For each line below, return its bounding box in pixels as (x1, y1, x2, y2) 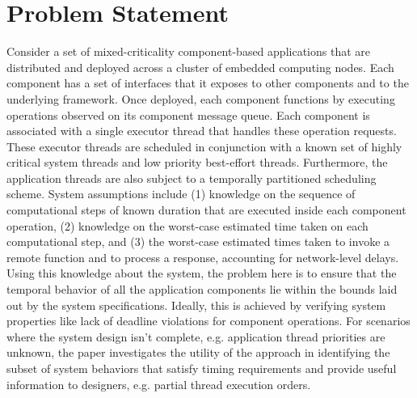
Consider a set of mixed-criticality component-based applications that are (6, 43, 370, 60)
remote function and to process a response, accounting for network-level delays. (6, 248, 399, 265)
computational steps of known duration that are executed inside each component (6, 201, 406, 218)
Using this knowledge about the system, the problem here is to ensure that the (6, 265, 397, 282)
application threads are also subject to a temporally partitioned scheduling (6, 169, 377, 186)
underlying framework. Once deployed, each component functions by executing (6, 90, 395, 107)
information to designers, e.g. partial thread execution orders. (6, 375, 311, 392)
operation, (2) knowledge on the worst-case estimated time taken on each (6, 217, 369, 234)
